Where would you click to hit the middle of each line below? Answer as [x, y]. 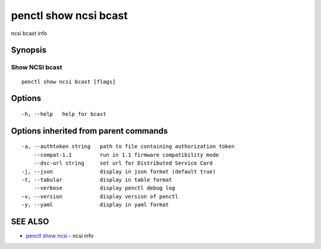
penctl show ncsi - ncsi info [60, 235]
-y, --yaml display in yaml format [95, 205]
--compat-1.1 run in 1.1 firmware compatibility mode [126, 155]
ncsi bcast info [29, 33]
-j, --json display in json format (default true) [119, 171]
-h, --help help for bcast [64, 114]
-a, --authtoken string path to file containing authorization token [128, 146]
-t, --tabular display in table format [97, 179]
